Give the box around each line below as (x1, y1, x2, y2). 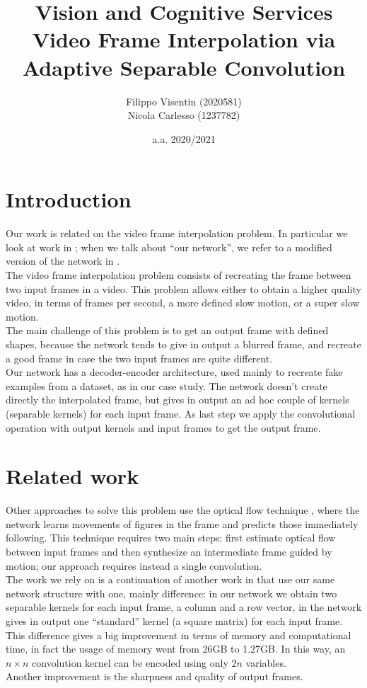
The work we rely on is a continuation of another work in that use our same (6, 572, 335, 587)
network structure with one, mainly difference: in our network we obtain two (6, 585, 337, 600)
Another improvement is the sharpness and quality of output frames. (6, 669, 303, 684)
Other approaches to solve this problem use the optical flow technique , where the (6, 503, 360, 517)
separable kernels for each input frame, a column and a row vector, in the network (6, 600, 362, 614)
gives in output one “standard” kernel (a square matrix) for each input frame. (6, 614, 343, 628)
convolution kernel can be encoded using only (32, 655, 228, 670)
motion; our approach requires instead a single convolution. (6, 558, 262, 573)
